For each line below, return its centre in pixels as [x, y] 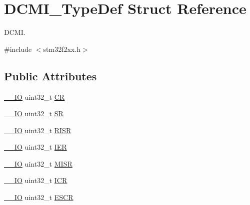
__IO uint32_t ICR [36, 180]
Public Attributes [50, 76]
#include [18, 49]
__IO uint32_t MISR [38, 163]
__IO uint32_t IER [35, 147]
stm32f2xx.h [62, 49]
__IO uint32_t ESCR [39, 197]
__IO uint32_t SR [34, 113]
